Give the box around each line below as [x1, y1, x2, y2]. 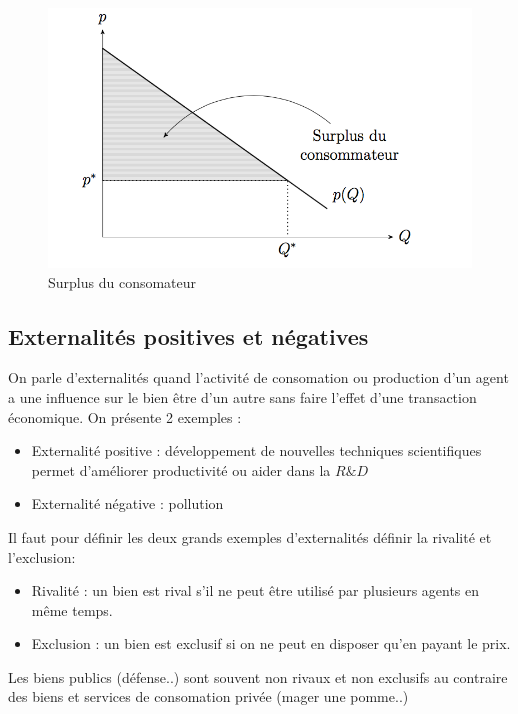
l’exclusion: [8, 546, 76, 567]
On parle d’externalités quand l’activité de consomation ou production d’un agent [8, 367, 509, 388]
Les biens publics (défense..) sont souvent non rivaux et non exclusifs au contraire [8, 666, 508, 687]
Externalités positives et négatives [8, 320, 369, 351]
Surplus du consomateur [48, 271, 197, 292]
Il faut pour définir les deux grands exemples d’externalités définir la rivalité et [8, 526, 492, 547]
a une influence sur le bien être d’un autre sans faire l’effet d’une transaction [8, 386, 477, 407]
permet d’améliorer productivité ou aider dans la [31, 459, 331, 480]
